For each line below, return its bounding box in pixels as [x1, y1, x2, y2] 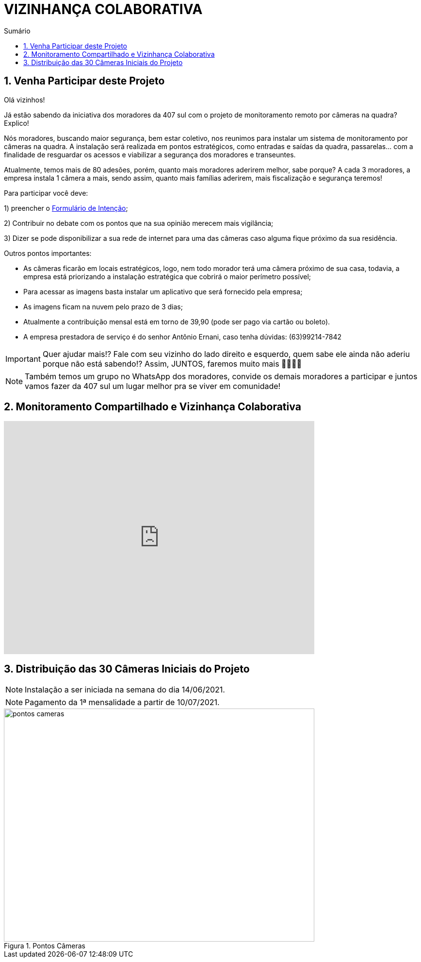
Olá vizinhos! [4, 95, 45, 104]
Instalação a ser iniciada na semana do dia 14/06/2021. [25, 685, 225, 695]
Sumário [4, 26, 31, 35]
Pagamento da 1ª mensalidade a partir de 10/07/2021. [25, 697, 220, 708]
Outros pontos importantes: [4, 249, 92, 257]
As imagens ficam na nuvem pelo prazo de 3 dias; [23, 302, 183, 311]
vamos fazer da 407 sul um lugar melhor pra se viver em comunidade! [25, 381, 281, 391]
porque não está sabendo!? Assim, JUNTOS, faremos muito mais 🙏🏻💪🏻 [42, 358, 302, 369]
